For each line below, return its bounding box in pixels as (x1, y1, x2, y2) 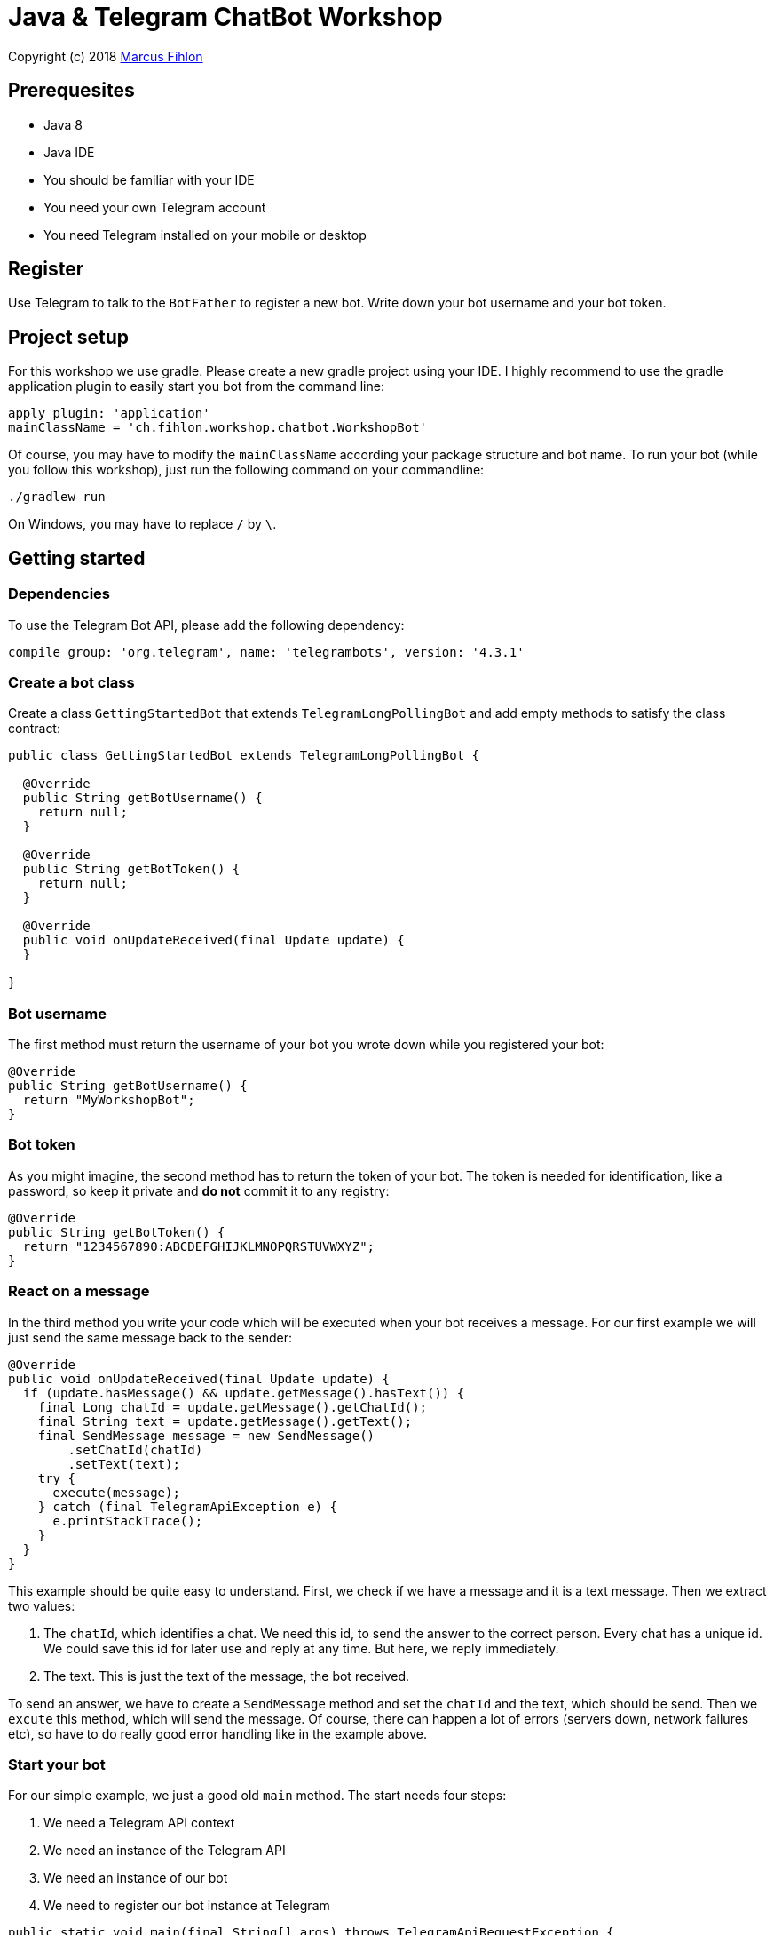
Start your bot (8, 1755, 106, 1773)
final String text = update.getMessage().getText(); (37, 1413, 413, 1429)
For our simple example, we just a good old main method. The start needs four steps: (8, 1788, 507, 1804)
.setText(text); (67, 1456, 180, 1471)
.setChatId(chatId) (67, 1442, 203, 1457)
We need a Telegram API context (43, 1815, 235, 1831)
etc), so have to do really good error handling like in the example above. (8, 1725, 427, 1741)
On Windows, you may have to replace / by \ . (8, 516, 277, 532)
